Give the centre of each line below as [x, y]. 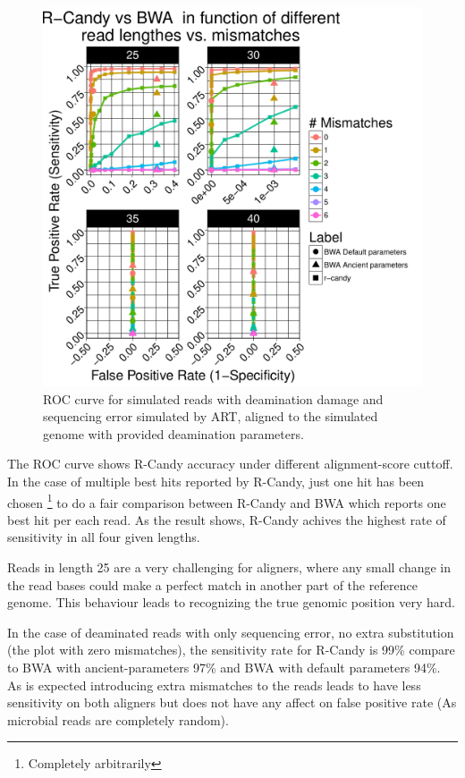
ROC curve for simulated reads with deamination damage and [213, 398]
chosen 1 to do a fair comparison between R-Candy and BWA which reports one [227, 501]
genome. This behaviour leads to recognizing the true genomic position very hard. [231, 602]
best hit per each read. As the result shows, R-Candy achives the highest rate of [227, 519]
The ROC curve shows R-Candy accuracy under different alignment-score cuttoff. [230, 464]
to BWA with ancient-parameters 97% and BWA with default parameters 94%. [224, 667]
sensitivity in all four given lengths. [104, 537]
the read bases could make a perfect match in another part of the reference [212, 584]
